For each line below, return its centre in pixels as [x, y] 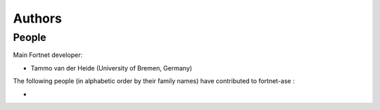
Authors [38, 18]
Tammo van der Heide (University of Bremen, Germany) [112, 68]
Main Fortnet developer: [48, 55]
